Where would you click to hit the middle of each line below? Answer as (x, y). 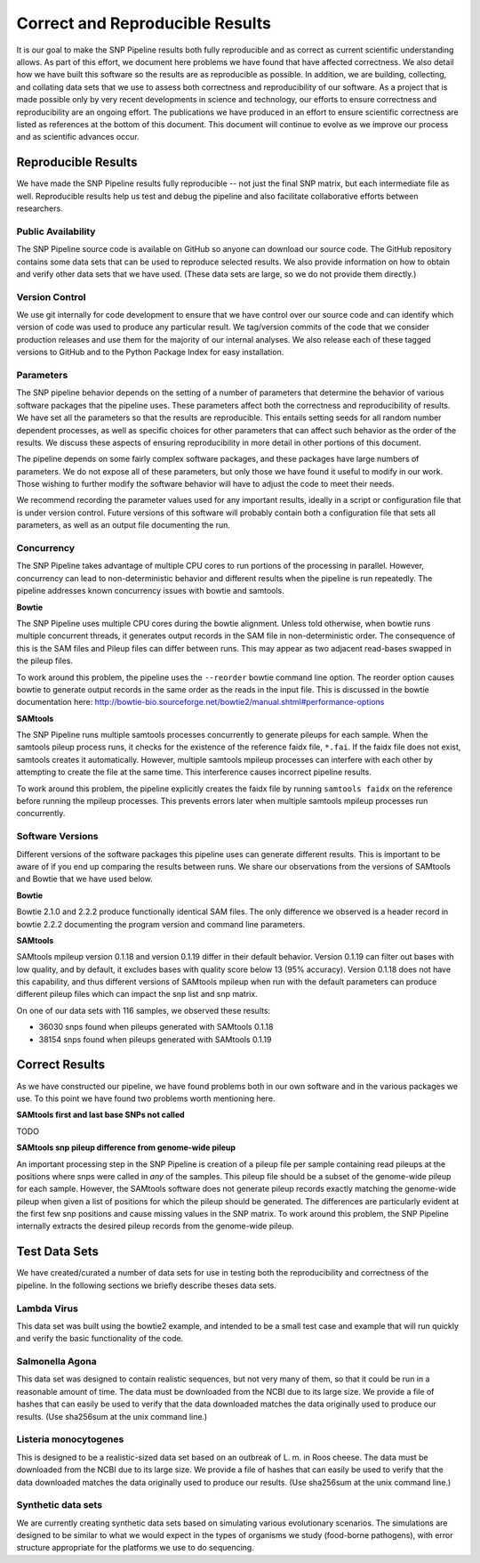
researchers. (40, 208)
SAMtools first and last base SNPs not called (101, 1115)
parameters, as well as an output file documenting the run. (124, 525)
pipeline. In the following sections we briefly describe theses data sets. (147, 1285)
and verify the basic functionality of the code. (100, 1339)
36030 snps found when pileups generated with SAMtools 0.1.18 (156, 1027)
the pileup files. (44, 661)
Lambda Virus (48, 1308)
